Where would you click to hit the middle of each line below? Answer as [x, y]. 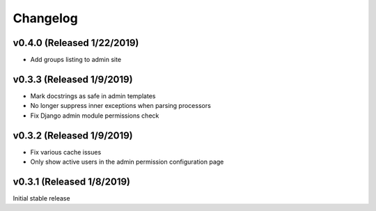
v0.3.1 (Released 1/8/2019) [71, 181]
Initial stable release [41, 198]
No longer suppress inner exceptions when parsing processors [121, 106]
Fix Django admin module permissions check [95, 116]
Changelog [45, 18]
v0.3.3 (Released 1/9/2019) [73, 79]
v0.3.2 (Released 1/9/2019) [73, 135]
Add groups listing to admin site [76, 60]
